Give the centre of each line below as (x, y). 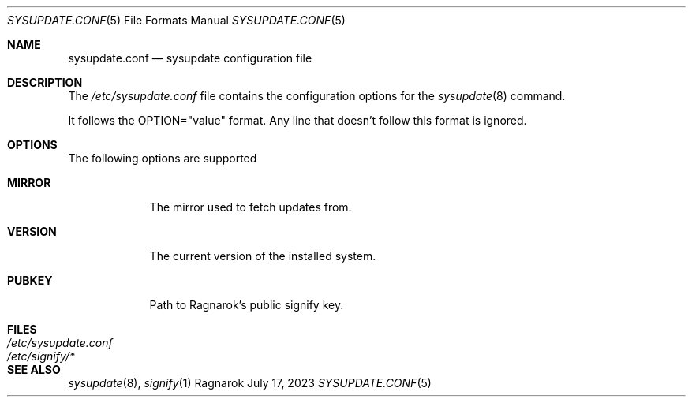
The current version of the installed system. (263, 256)
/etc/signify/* (41, 356)
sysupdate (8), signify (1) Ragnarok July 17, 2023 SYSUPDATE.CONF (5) (250, 383)
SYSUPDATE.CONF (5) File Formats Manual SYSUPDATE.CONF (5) (176, 20)
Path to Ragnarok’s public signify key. (247, 305)
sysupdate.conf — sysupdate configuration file (190, 58)
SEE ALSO (34, 369)
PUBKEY (30, 280)
